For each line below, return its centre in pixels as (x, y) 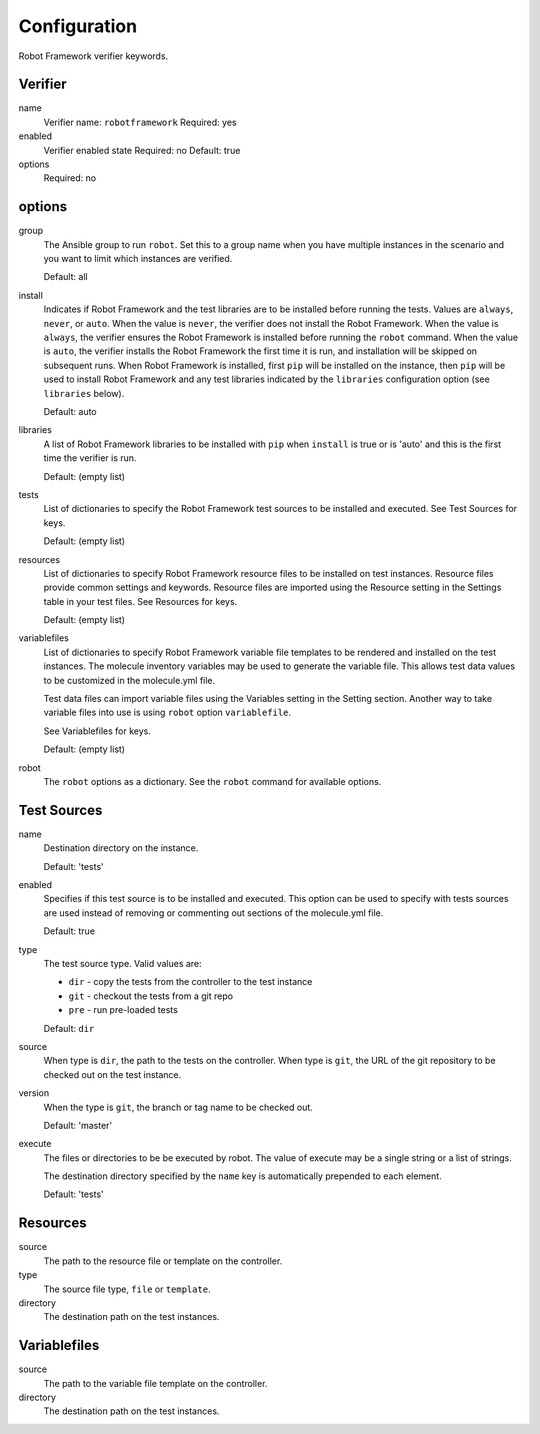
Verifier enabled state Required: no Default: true (142, 150)
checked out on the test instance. (112, 1074)
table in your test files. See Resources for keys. (140, 601)
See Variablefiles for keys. (97, 731)
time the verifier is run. (90, 458)
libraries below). (84, 393)
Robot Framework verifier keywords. (93, 56)
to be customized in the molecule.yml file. (129, 680)
